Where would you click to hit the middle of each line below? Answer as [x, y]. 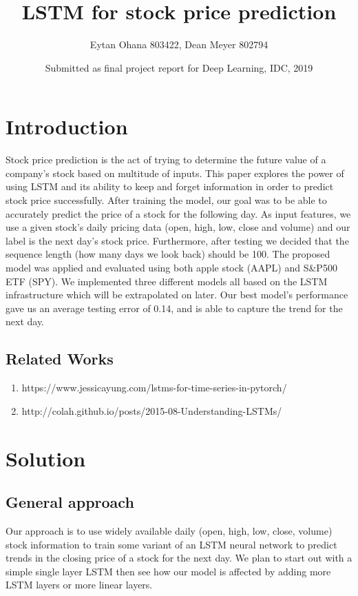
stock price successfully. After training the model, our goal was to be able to [166, 200]
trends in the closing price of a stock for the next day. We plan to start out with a [179, 558]
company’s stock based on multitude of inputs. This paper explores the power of [175, 173]
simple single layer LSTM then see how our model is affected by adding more [168, 571]
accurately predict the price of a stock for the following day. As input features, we [178, 213]
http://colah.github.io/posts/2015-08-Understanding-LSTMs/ [152, 410]
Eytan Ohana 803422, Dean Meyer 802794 [179, 44]
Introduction [67, 126]
